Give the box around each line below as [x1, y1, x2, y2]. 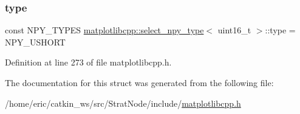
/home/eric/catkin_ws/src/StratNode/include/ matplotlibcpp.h [5, 96, 241, 109]
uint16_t [217, 24, 251, 36]
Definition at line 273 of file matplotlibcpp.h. [5, 56, 172, 69]
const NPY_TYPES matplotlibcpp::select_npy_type [5, 24, 204, 36]
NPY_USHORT [5, 35, 66, 48]
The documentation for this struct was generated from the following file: [5, 76, 274, 89]
